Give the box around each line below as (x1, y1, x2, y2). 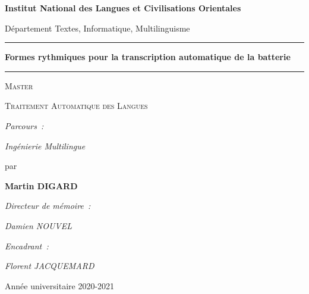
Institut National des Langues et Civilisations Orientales (5, 2, 241, 14)
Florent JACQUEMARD (5, 259, 94, 272)
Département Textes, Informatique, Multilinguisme (5, 21, 190, 34)
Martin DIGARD (5, 179, 78, 192)
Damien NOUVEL (5, 219, 72, 232)
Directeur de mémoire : (5, 199, 91, 212)
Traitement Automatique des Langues (5, 99, 148, 112)
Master (5, 79, 33, 92)
